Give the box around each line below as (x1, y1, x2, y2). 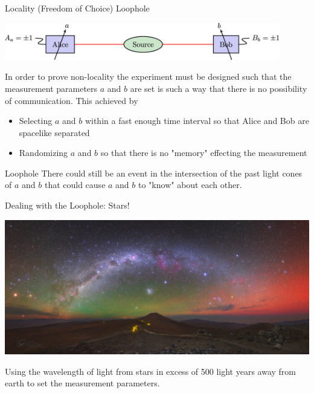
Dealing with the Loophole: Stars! (5, 199, 130, 212)
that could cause (44, 178, 106, 191)
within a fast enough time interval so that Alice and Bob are (85, 114, 309, 127)
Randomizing (19, 146, 68, 159)
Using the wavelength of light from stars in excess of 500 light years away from (5, 365, 296, 377)
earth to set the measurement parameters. (5, 377, 160, 389)
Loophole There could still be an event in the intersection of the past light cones (5, 166, 303, 179)
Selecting (19, 114, 53, 127)
